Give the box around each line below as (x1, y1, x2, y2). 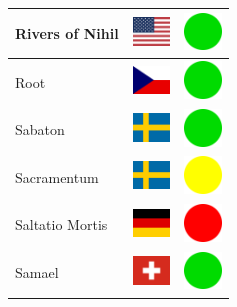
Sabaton (15, 119, 65, 140)
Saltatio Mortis (15, 214, 108, 235)
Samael (15, 262, 59, 283)
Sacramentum (15, 166, 99, 187)
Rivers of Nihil (15, 22, 119, 43)
